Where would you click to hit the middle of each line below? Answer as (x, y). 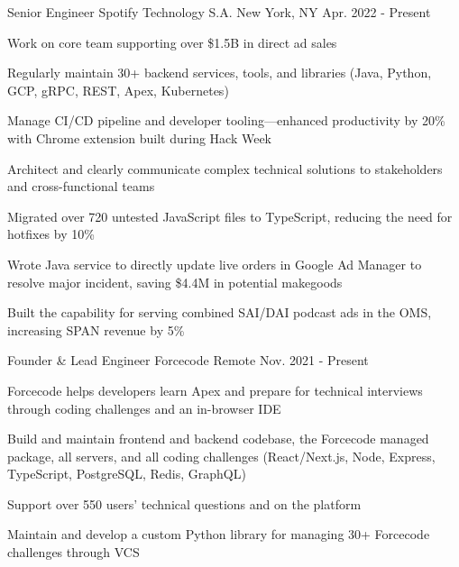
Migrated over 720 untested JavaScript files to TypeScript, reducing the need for (230, 216)
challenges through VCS (73, 552)
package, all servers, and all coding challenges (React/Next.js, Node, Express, (221, 456)
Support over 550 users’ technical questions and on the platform (184, 503)
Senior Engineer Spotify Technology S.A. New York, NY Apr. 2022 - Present (219, 12)
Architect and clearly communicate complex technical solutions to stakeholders (225, 168)
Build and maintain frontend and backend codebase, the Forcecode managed (218, 439)
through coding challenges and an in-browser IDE (144, 408)
